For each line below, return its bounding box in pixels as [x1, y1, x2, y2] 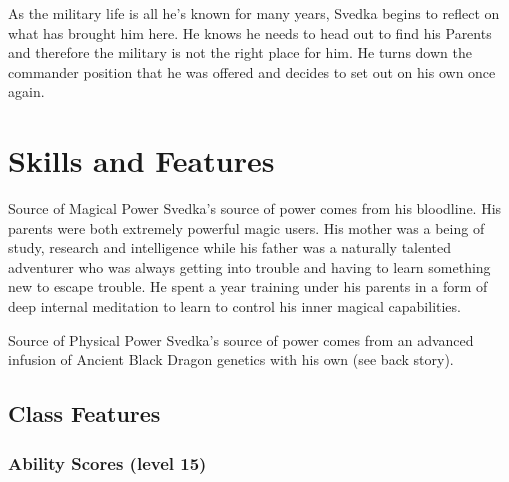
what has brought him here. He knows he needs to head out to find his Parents [8, 22, 492, 43]
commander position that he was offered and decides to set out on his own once [8, 61, 496, 82]
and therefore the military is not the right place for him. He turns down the [8, 42, 472, 63]
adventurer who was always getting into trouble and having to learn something [8, 256, 491, 277]
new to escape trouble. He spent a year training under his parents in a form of [8, 276, 488, 297]
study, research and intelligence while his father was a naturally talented [8, 237, 452, 258]
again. [8, 81, 45, 102]
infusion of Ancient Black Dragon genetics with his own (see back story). [8, 349, 454, 370]
